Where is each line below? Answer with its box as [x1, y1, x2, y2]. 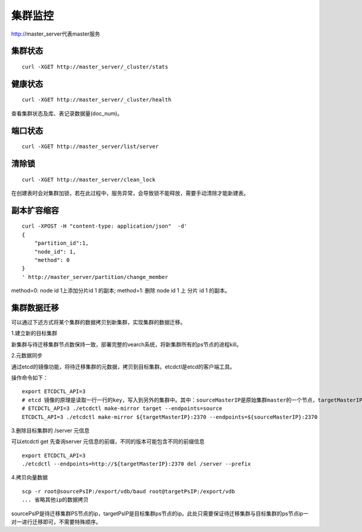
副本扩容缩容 [11, 205, 59, 216]
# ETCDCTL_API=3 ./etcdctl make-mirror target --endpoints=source [22, 405, 223, 412]
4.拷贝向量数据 [11, 474, 48, 481]
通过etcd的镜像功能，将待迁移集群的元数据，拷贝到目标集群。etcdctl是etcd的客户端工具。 [11, 363, 235, 370]
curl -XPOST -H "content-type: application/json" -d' [22, 223, 188, 229]
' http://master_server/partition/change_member [22, 274, 168, 280]
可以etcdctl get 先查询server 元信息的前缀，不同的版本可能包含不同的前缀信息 [11, 438, 205, 445]
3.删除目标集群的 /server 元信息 [11, 426, 90, 434]
